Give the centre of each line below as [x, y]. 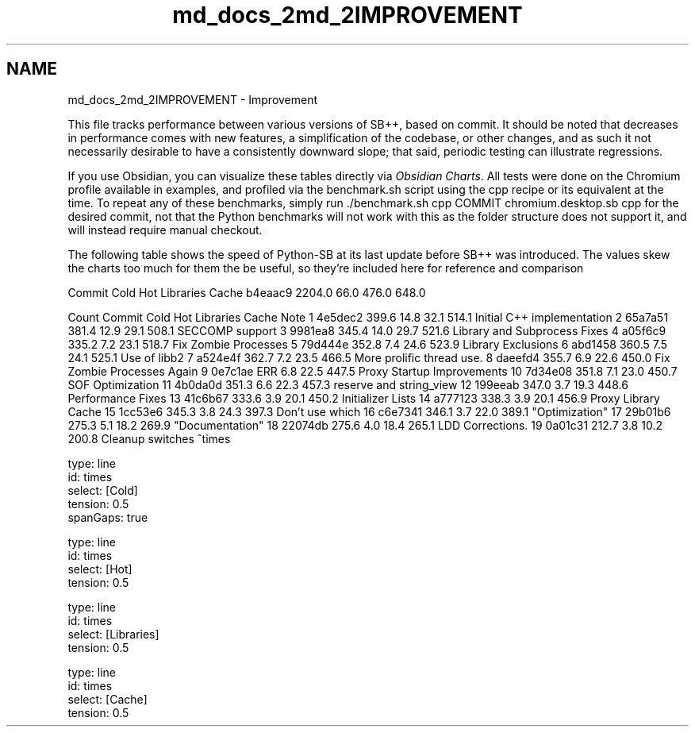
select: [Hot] [100, 569]
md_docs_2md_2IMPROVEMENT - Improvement [193, 99]
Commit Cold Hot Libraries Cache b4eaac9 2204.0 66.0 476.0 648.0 [247, 292]
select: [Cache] [108, 699]
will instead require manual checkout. [165, 230]
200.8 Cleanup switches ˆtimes [149, 438]
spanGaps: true [108, 517]
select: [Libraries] [113, 634]
